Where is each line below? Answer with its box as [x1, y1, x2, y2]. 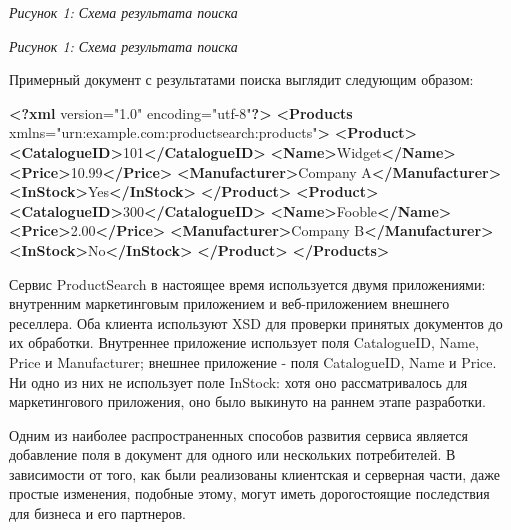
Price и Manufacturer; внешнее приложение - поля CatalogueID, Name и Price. [9, 351, 497, 372]
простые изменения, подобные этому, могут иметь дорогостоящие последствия [9, 483, 490, 504]
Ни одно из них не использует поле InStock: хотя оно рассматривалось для [9, 371, 468, 392]
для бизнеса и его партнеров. [9, 503, 186, 524]
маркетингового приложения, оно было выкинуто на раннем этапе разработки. [9, 391, 486, 412]
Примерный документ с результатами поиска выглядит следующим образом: [9, 69, 474, 90]
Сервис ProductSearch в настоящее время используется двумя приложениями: [9, 273, 486, 294]
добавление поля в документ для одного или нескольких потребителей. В [9, 444, 456, 465]
